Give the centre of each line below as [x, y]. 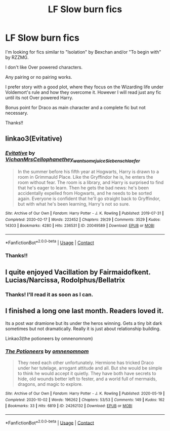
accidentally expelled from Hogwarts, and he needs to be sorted [85, 193]
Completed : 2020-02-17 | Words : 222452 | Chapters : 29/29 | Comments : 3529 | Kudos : [83, 219]
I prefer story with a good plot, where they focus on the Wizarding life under [84, 87]
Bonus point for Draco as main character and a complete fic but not [75, 107]
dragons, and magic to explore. [50, 384]
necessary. [17, 113]
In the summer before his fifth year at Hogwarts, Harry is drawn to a [88, 172]
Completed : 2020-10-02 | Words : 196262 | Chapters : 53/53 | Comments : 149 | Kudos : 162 [85, 400]
